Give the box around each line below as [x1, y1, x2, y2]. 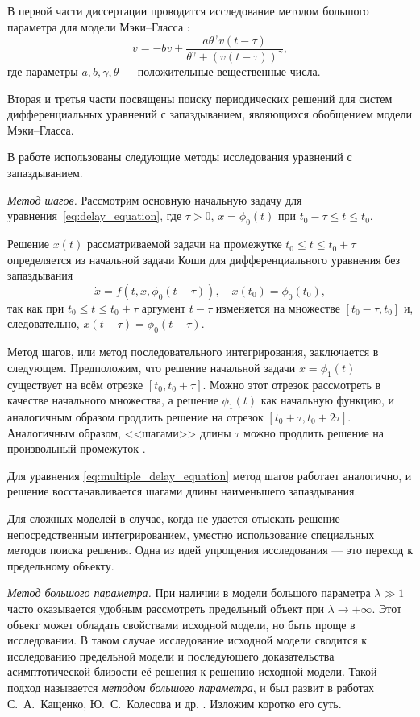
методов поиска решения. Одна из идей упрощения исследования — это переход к [7, 541, 413, 558]
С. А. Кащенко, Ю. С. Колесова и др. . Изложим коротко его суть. [7, 694, 342, 711]
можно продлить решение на [243, 424, 385, 441]
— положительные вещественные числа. [123, 63, 321, 80]
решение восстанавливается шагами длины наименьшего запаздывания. [7, 483, 358, 499]
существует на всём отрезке [7, 375, 143, 392]
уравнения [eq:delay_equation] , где [7, 207, 182, 224]
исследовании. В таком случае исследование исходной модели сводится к [7, 632, 368, 649]
